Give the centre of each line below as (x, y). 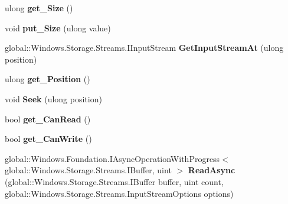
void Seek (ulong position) (53, 98)
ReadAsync (212, 170)
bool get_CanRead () (48, 119)
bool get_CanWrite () (48, 139)
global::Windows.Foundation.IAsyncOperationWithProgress (112, 158)
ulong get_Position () (48, 79)
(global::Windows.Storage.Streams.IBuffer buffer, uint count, (114, 181)
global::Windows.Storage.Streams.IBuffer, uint (88, 170)
